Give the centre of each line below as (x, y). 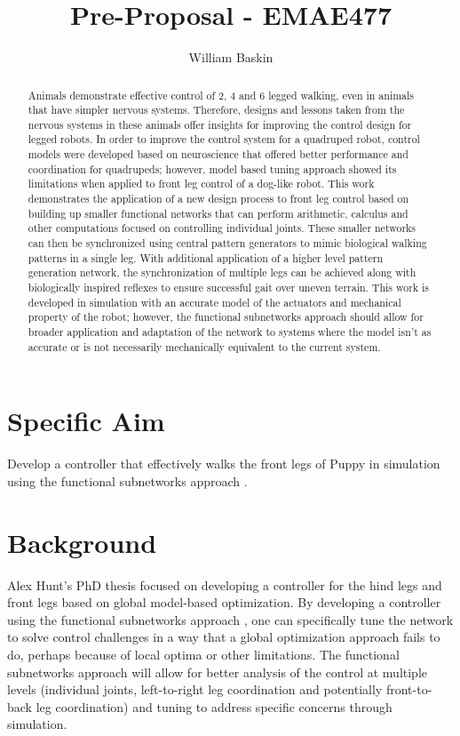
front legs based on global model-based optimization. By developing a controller (224, 602)
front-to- (409, 689)
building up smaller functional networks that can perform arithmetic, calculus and (218, 213)
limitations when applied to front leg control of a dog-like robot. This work (201, 184)
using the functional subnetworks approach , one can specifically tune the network (230, 619)
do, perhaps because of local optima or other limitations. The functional (203, 654)
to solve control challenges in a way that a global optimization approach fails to (224, 637)
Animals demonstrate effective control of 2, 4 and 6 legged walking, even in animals (221, 95)
